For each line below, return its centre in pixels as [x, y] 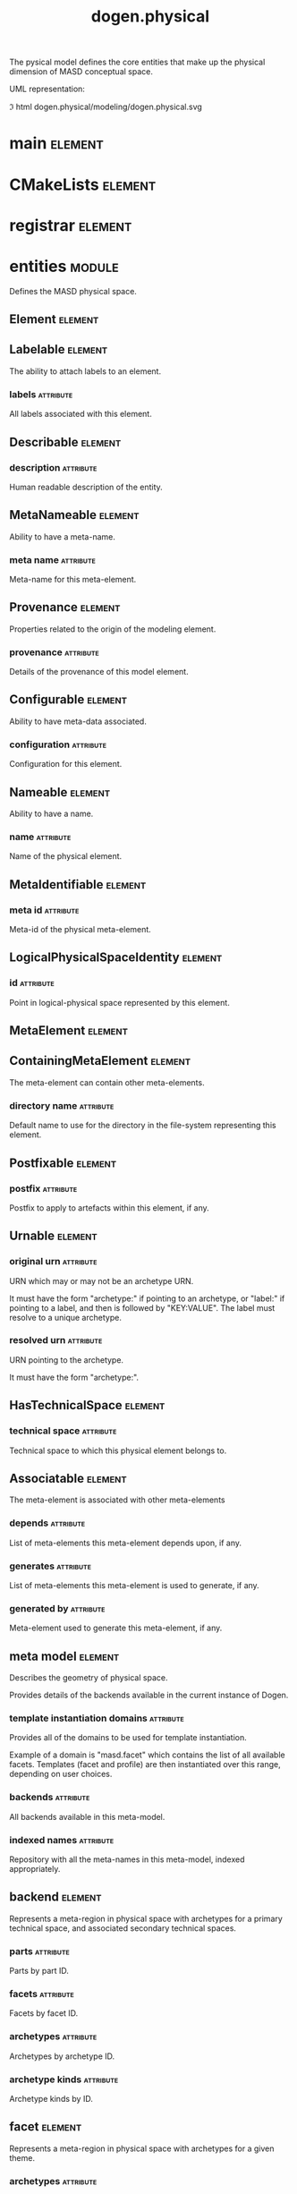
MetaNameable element [74, 515]
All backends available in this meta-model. [87, 1816]
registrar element [71, 225]
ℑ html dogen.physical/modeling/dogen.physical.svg [106, 107]
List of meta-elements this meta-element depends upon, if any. [126, 1543]
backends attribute [50, 1798]
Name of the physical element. [66, 856]
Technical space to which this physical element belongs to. [118, 1450]
